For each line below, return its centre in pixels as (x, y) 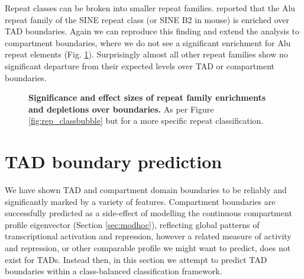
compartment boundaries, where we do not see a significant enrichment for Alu (148, 42)
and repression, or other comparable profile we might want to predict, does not (148, 248)
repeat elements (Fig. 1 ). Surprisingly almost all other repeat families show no (146, 54)
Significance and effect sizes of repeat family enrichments (147, 97)
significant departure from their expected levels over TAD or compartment (140, 65)
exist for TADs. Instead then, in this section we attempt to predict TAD (136, 259)
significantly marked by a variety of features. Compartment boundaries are (140, 201)
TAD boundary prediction (114, 161)
